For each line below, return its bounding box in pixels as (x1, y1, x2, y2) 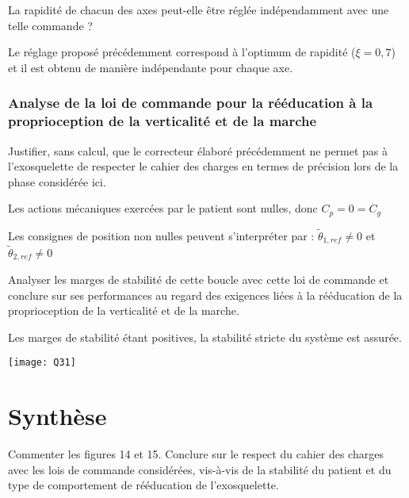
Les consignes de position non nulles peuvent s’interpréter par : (8, 227, 315, 243)
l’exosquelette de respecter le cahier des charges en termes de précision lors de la (8, 158, 399, 174)
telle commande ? (8, 17, 93, 33)
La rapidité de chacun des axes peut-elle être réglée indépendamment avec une (8, 2, 389, 17)
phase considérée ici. (8, 173, 106, 190)
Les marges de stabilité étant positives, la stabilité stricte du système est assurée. (8, 328, 402, 345)
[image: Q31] (8, 357, 76, 369)
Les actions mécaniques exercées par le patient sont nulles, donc (8, 200, 318, 216)
